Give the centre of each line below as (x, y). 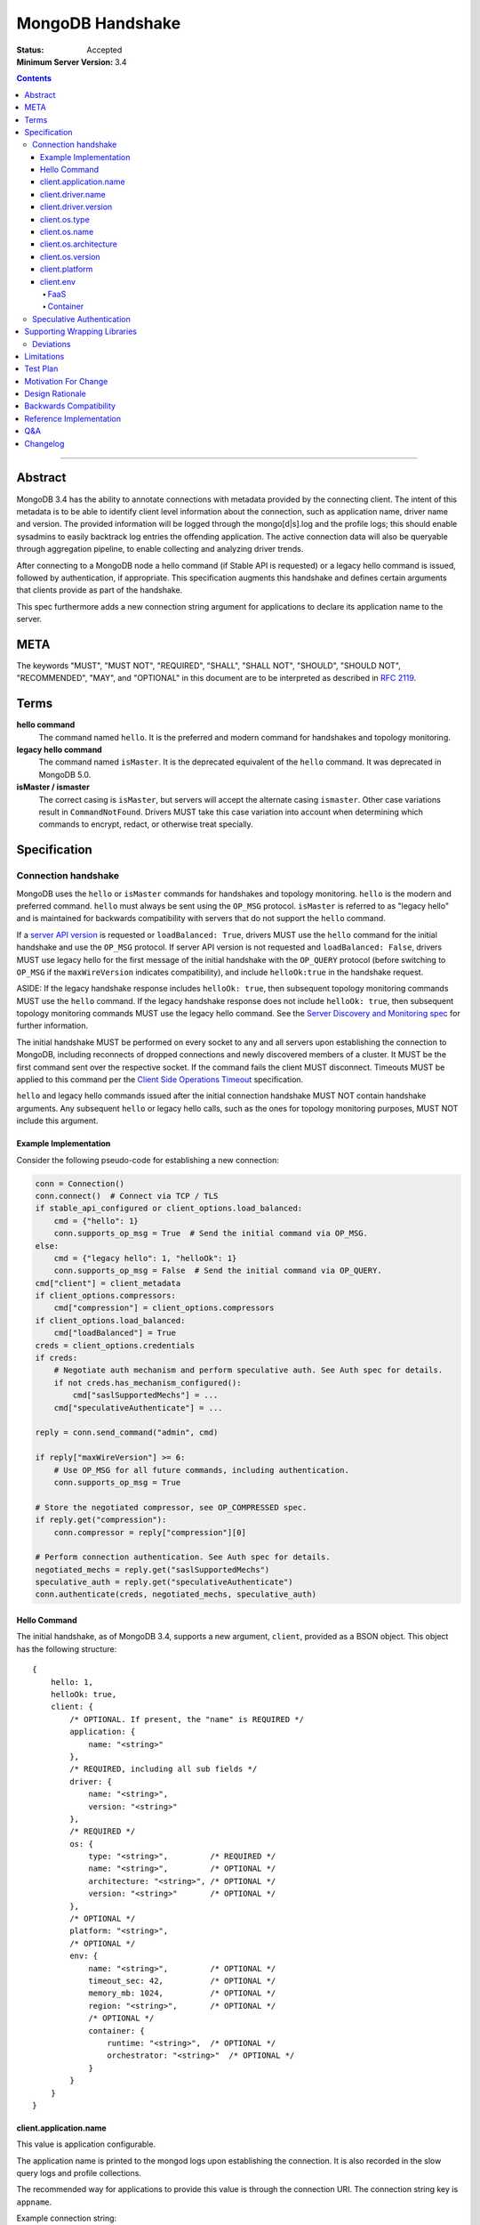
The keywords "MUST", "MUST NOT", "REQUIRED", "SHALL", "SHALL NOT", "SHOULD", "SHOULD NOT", (209, 665)
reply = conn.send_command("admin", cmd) (127, 1432)
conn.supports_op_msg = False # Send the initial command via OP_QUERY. (218, 1271)
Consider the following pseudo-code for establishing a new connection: (148, 1160)
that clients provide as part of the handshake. (100, 590)
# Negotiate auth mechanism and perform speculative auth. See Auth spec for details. (248, 1370)
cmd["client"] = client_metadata (108, 1283)
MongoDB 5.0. (65, 774)
